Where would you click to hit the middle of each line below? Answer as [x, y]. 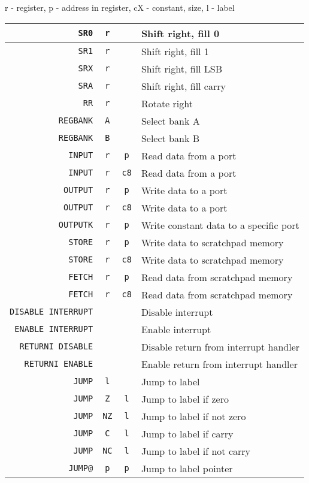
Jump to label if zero [185, 399]
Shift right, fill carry [183, 86]
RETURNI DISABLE [56, 347]
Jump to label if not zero [193, 416]
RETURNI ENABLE [59, 364]
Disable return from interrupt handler [220, 346]
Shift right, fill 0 [180, 33]
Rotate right [167, 103]
